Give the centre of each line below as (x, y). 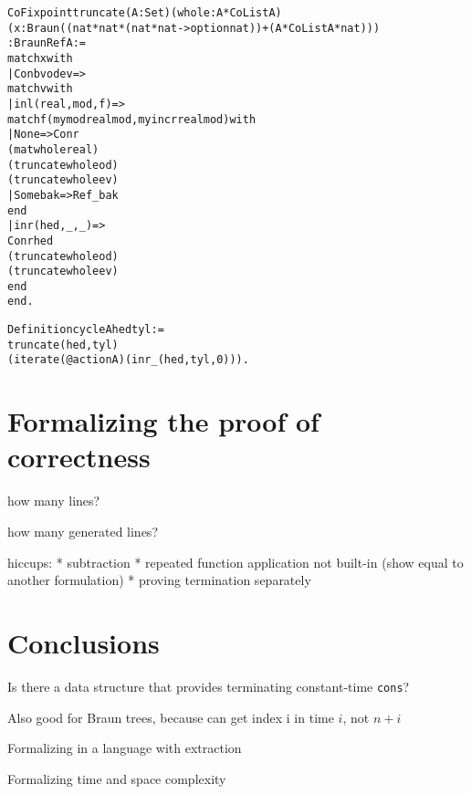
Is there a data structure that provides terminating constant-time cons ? (209, 686)
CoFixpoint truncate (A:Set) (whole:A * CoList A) (145, 13)
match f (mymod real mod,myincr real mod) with (132, 119)
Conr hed (31, 240)
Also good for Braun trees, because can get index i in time (171, 717)
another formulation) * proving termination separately (159, 580)
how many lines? (54, 501)
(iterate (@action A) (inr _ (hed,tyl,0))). (128, 360)
